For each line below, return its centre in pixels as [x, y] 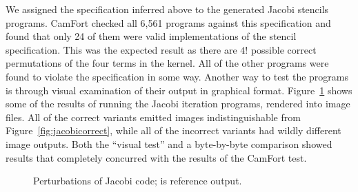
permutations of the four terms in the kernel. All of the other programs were [167, 63]
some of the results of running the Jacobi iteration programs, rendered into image [178, 104]
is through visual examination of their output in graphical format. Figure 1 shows [179, 90]
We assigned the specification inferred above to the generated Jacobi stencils [167, 9]
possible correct [284, 49]
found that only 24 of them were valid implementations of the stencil [151, 36]
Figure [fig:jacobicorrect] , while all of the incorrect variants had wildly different [173, 130]
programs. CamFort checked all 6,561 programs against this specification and [168, 22]
